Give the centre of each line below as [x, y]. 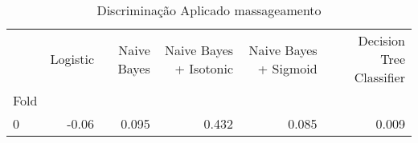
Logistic [72, 59]
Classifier [379, 77]
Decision [381, 40]
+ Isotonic [204, 68]
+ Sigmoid [287, 68]
